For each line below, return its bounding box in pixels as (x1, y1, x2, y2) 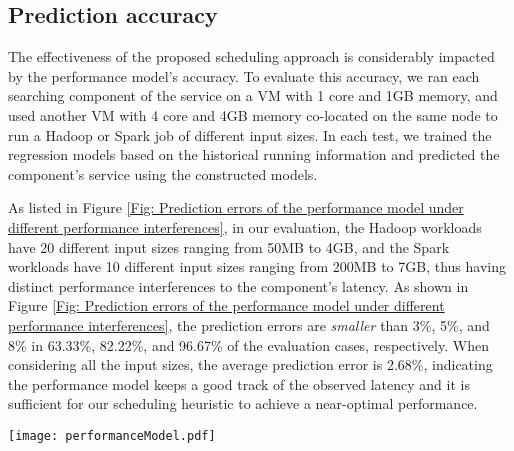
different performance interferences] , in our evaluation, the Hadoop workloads (8, 216, 482, 237)
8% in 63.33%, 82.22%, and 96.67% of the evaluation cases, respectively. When (8, 334, 489, 355)
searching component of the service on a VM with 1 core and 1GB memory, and (8, 85, 498, 106)
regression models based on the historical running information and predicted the (8, 144, 500, 165)
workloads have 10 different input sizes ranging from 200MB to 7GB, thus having (8, 256, 506, 277)
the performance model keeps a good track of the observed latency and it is (8, 373, 470, 394)
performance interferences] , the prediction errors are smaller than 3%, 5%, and (8, 314, 490, 335)
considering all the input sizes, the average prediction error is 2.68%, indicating (8, 354, 493, 375)
